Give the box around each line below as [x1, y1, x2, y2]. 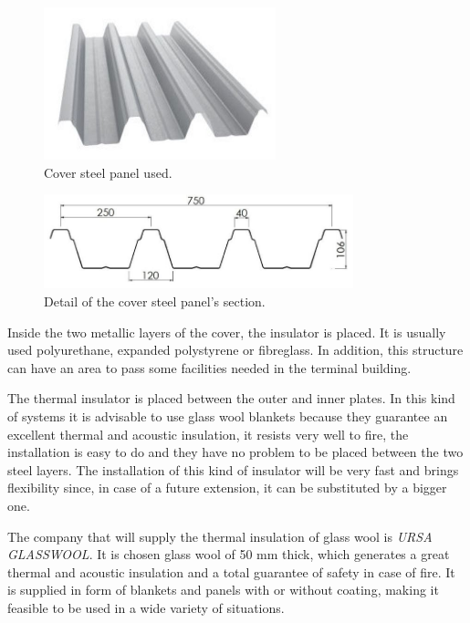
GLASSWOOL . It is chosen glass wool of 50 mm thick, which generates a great [7, 545, 450, 564]
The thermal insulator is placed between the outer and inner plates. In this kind [7, 389, 455, 408]
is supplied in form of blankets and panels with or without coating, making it [7, 580, 439, 599]
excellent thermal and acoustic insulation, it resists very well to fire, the [7, 424, 409, 443]
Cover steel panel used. [44, 162, 172, 182]
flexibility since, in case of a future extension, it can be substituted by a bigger [7, 478, 447, 497]
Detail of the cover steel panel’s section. [44, 292, 266, 311]
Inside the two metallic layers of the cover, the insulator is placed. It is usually [7, 322, 446, 341]
